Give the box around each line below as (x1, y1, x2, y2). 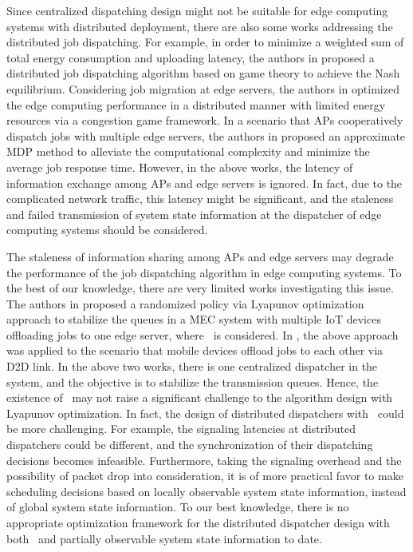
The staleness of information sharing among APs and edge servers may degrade (6, 248, 394, 264)
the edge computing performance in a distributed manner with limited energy (6, 96, 386, 113)
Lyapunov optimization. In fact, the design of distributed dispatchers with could (6, 404, 404, 421)
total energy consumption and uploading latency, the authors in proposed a (6, 49, 375, 66)
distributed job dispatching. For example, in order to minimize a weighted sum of (6, 34, 404, 50)
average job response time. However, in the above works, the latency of (6, 158, 353, 175)
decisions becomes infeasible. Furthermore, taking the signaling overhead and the (6, 451, 402, 468)
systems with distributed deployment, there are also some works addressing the (6, 18, 393, 34)
